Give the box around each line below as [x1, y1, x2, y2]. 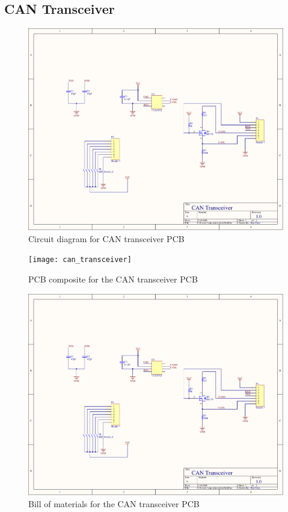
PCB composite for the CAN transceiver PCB [28, 272, 198, 285]
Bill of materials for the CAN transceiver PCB [28, 497, 200, 510]
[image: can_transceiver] [28, 255, 132, 264]
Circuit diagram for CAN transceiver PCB [28, 232, 185, 245]
